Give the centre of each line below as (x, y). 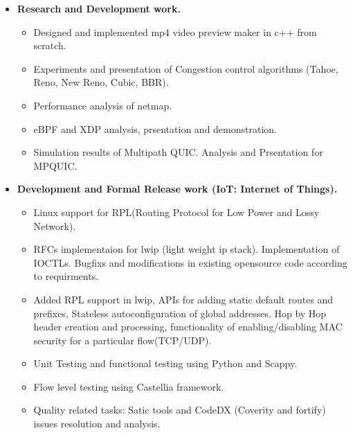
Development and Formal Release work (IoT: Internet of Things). (177, 189)
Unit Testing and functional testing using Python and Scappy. (165, 363)
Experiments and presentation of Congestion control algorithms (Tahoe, (186, 68)
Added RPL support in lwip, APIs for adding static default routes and (183, 299)
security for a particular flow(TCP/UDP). (123, 340)
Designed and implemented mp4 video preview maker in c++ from (175, 32)
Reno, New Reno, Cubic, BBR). (101, 82)
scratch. (50, 45)
